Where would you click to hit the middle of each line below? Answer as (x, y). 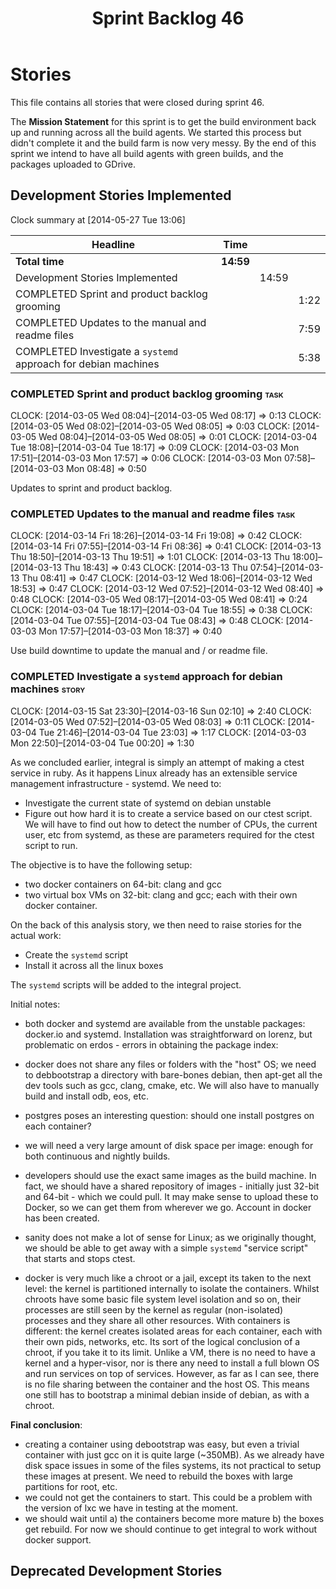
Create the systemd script (76, 954)
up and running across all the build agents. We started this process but (156, 132)
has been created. (62, 1218)
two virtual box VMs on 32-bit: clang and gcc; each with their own (161, 894)
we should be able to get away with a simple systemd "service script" (166, 1248)
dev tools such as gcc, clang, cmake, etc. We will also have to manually (172, 1085)
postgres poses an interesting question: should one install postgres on (169, 1115)
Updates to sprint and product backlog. (91, 488)
